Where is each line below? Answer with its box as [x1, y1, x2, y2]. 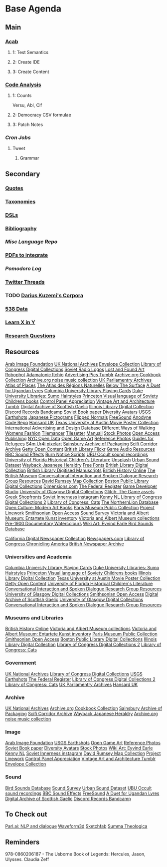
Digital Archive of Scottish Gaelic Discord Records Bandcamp [5, 795, 131, 801]
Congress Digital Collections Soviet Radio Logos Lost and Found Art [5, 366, 145, 372]
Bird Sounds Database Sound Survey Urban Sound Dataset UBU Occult [5, 785, 152, 791]
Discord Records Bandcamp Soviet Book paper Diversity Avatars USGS [5, 409, 151, 415]
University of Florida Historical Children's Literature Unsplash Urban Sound [5, 456, 160, 463]
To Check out [5, 810, 47, 818]
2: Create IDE [12, 59, 40, 65]
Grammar [19, 155, 39, 161]
